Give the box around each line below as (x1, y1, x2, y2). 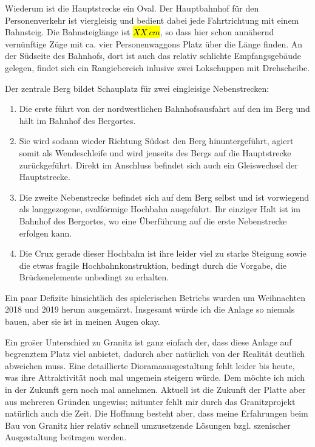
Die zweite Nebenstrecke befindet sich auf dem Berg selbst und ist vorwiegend (19, 190, 310, 203)
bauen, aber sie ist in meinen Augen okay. (5, 315, 160, 328)
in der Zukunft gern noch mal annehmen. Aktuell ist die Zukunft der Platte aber (5, 383, 306, 396)
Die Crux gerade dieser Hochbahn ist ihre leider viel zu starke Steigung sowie (19, 247, 307, 260)
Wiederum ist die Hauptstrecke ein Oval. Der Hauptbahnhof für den (5, 2, 259, 14)
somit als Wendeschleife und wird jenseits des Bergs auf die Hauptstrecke (19, 146, 291, 159)
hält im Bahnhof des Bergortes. (19, 114, 136, 126)
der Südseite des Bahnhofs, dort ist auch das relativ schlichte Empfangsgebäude (5, 49, 301, 62)
